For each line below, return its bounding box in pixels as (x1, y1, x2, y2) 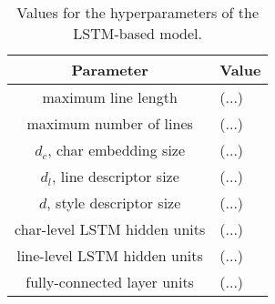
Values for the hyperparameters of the (16, 2, 260, 23)
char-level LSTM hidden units (15, 218, 206, 239)
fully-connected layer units (25, 271, 194, 292)
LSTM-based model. (73, 23, 202, 44)
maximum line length (42, 86, 178, 107)
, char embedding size (47, 139, 186, 160)
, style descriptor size (46, 192, 181, 213)
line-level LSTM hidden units (16, 245, 203, 266)
